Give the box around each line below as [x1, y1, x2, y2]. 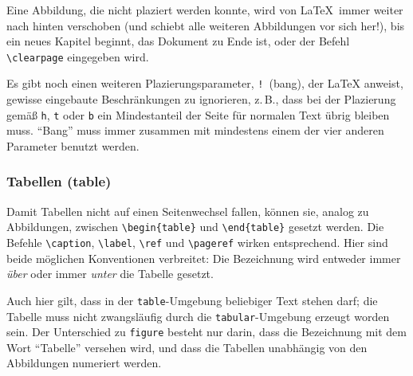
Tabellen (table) [6, 171, 112, 191]
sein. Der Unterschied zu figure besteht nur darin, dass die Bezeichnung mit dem [6, 323, 407, 340]
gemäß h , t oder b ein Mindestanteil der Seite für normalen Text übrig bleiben [6, 106, 390, 123]
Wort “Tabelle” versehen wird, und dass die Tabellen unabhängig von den [6, 339, 368, 355]
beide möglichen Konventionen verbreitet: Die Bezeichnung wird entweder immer [6, 249, 401, 266]
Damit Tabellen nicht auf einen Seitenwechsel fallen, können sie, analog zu [6, 202, 369, 219]
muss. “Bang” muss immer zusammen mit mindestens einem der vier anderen [6, 122, 384, 139]
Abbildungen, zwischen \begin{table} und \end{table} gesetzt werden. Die [6, 218, 384, 235]
